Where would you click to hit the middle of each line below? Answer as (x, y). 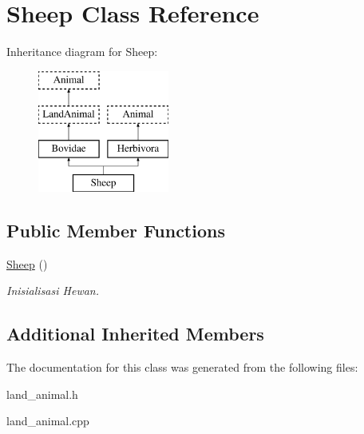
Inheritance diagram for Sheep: (82, 52)
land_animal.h (42, 394)
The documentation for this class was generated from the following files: (182, 367)
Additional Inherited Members (135, 334)
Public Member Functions (116, 230)
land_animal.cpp (48, 421)
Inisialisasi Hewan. (53, 291)
